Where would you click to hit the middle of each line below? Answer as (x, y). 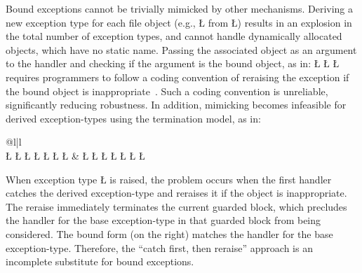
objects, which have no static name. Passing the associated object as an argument (181, 49)
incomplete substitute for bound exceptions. (100, 261)
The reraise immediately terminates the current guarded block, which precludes (176, 206)
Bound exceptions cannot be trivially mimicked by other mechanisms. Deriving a (180, 8)
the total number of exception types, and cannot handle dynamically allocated (174, 36)
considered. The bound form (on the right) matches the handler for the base (169, 233)
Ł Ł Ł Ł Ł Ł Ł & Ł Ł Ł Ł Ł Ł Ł (75, 155)
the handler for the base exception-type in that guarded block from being (163, 220)
